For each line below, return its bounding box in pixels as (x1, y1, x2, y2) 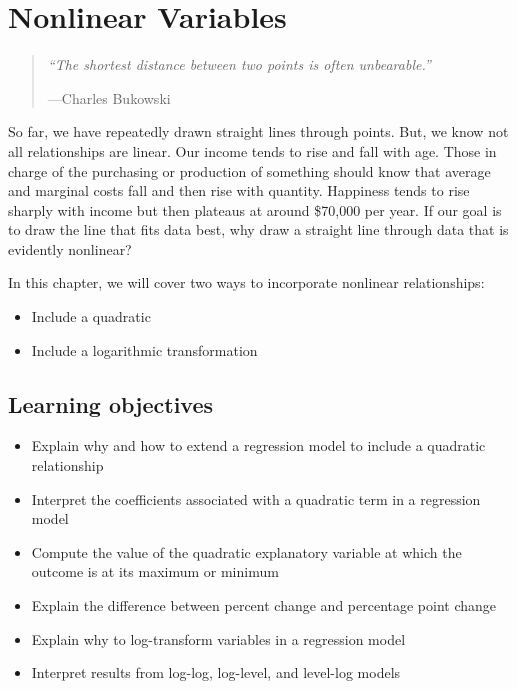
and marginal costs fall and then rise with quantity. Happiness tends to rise (8, 180, 470, 201)
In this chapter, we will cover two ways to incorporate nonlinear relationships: (8, 272, 485, 293)
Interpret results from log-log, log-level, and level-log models (31, 662, 401, 683)
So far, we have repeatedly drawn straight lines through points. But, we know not (8, 121, 509, 142)
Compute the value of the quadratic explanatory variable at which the (31, 541, 462, 562)
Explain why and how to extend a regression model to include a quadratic (31, 435, 486, 456)
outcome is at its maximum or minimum (31, 561, 279, 582)
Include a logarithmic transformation (31, 339, 258, 360)
